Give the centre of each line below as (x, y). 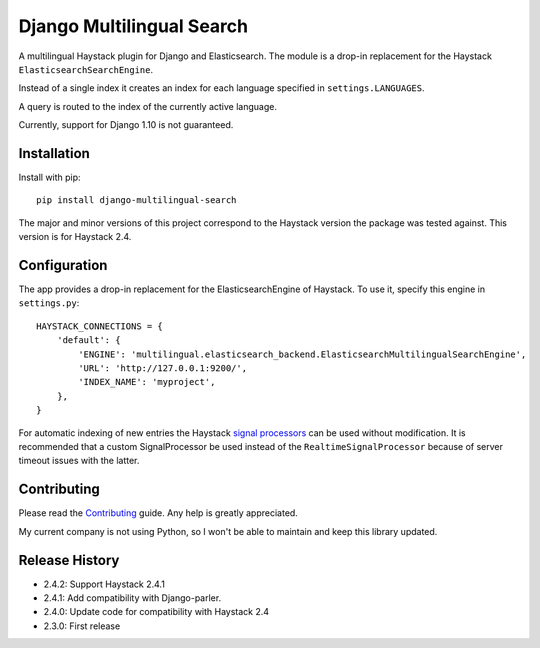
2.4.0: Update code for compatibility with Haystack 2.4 (156, 612)
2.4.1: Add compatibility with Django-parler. (132, 597)
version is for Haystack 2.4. (75, 237)
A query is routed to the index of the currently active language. (147, 106)
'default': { (88, 340)
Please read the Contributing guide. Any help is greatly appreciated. (158, 513)
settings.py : (49, 303)
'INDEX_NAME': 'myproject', (147, 382)
